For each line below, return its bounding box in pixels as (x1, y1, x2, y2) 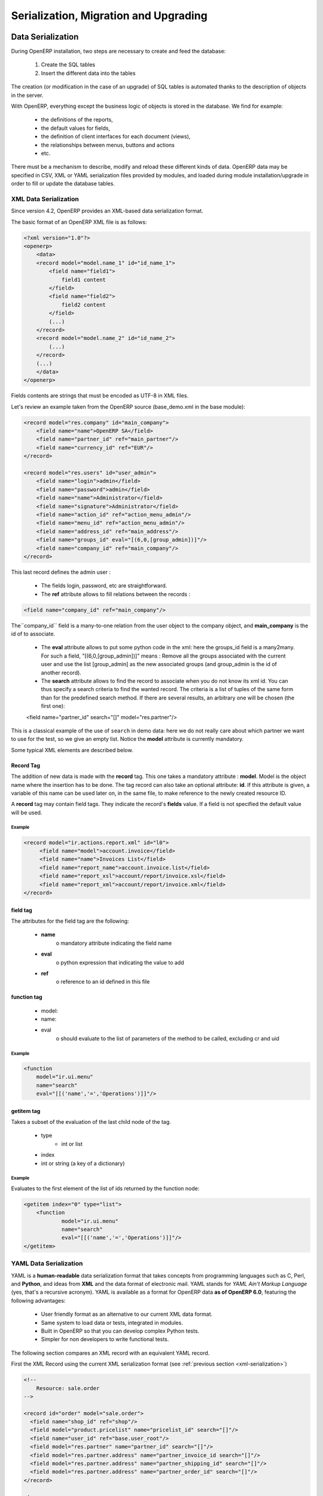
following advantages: (11, 1297, 66, 1304)
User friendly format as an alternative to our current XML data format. (41, 1310, 213, 1318)
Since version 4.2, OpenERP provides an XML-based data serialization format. (11, 207, 203, 215)
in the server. (11, 92, 44, 99)
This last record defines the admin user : (11, 568, 111, 576)
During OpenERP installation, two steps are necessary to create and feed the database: (11, 48, 226, 55)
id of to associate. (11, 630, 56, 637)
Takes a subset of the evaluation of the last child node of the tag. (11, 1118, 172, 1125)
